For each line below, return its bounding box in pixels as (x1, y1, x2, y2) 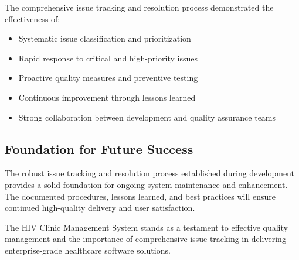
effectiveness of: (5, 12, 60, 25)
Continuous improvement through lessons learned (18, 91, 196, 103)
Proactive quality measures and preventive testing (18, 71, 198, 84)
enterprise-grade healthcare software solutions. (5, 244, 171, 256)
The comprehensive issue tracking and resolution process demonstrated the (5, 1, 274, 13)
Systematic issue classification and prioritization (18, 32, 191, 45)
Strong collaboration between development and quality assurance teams (18, 111, 276, 123)
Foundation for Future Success (5, 139, 193, 158)
